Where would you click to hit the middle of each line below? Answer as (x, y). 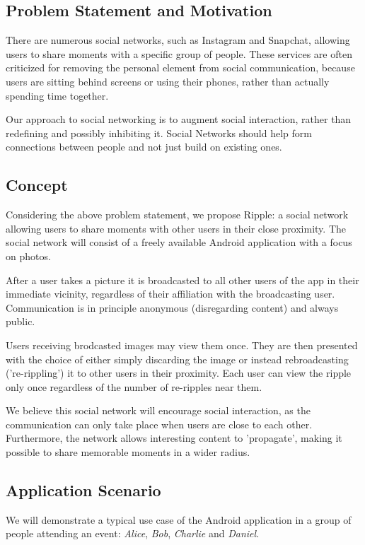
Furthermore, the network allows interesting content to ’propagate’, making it (174, 438)
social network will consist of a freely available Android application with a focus (179, 242)
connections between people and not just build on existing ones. (144, 147)
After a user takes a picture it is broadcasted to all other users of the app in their (182, 280)
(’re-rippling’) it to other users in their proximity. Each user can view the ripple (179, 373)
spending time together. (57, 95)
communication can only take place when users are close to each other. (159, 424)
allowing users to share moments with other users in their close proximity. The (176, 228)
